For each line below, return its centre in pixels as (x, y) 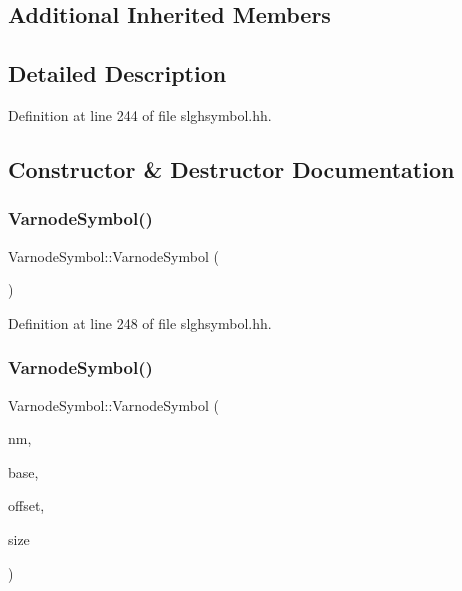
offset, (26, 505)
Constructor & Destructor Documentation (231, 168)
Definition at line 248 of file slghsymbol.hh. (140, 322)
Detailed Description (117, 73)
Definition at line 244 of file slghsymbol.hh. (140, 114)
